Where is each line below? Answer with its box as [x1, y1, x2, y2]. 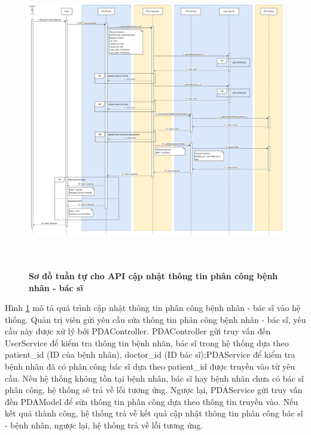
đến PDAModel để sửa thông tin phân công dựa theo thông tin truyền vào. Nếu [5, 395, 298, 407]
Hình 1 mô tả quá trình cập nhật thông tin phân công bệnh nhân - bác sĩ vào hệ [5, 301, 301, 314]
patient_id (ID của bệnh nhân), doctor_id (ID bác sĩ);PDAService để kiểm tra [5, 348, 295, 361]
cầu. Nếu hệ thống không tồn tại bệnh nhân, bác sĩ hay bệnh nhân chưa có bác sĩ [5, 371, 304, 384]
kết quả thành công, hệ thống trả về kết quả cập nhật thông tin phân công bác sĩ [5, 407, 303, 419]
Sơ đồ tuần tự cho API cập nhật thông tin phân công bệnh [29, 269, 278, 282]
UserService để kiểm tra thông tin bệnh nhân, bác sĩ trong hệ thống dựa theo [5, 336, 289, 349]
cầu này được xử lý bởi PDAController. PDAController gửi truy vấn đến [5, 325, 271, 337]
